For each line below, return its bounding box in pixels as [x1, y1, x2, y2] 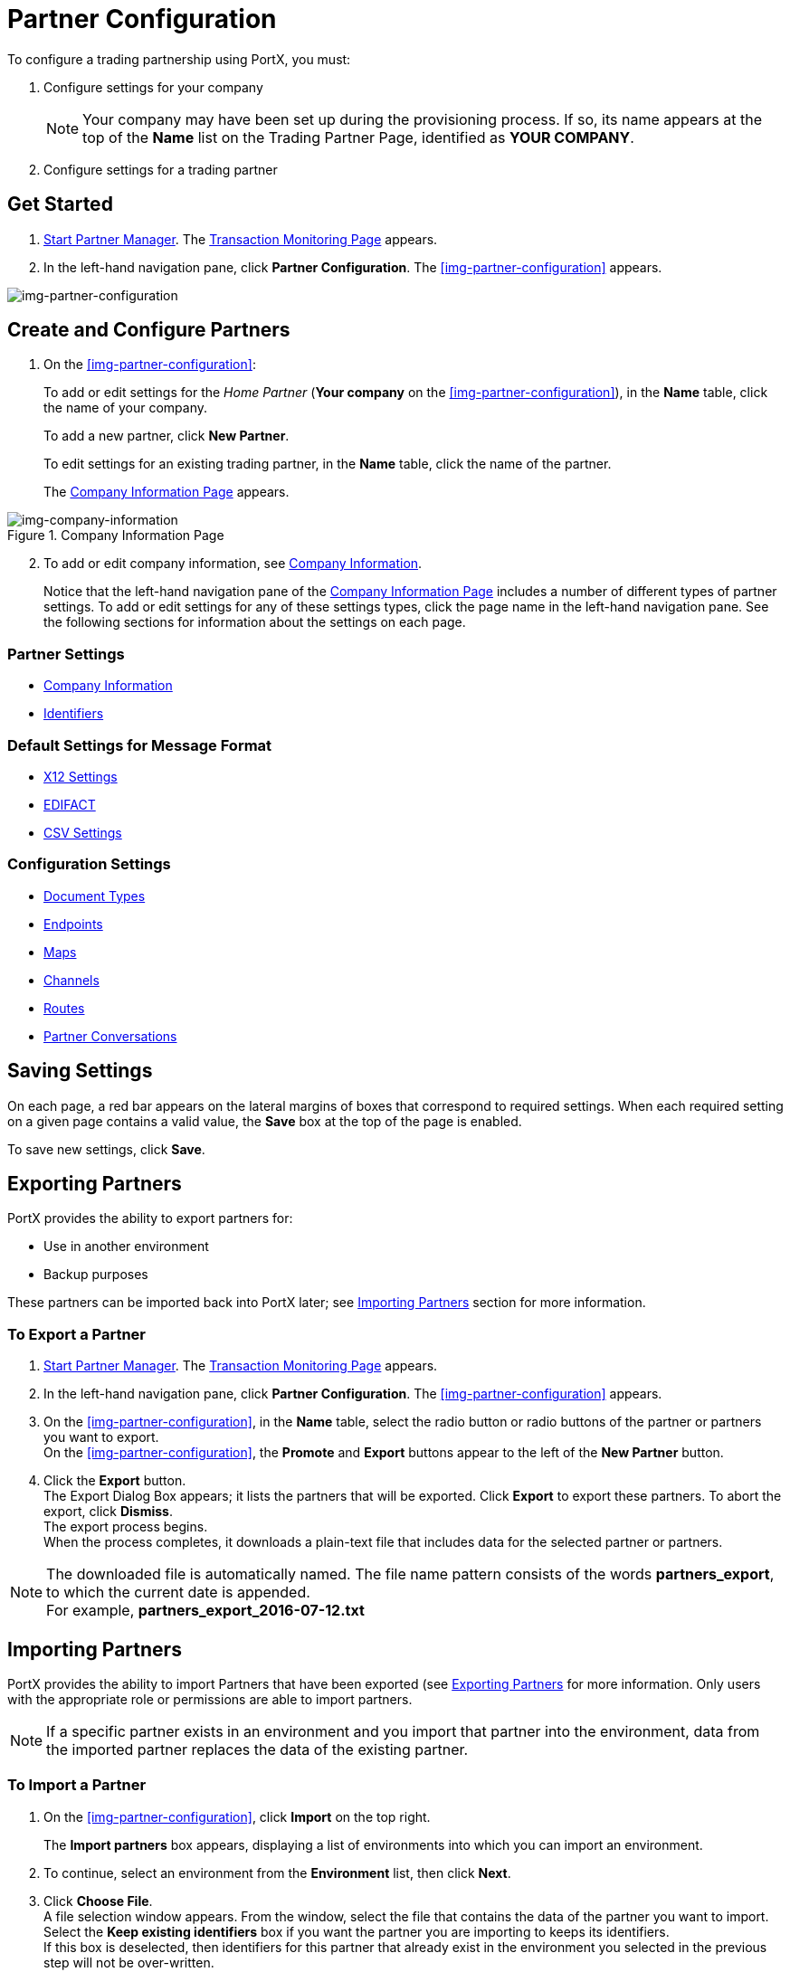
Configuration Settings [7, 855, 171, 874]
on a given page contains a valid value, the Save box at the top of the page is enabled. [7, 1113, 522, 1129]
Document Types [43, 887, 146, 904]
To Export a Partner [7, 1324, 146, 1343]
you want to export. [43, 1429, 159, 1446]
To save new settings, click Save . [7, 1141, 205, 1157]
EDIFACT [43, 796, 96, 812]
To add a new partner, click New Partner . [43, 428, 290, 444]
